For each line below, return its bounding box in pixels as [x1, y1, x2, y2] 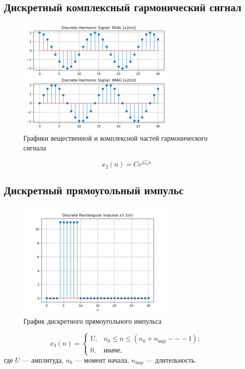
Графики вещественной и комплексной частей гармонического [23, 133, 207, 143]
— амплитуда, [22, 354, 64, 365]
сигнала [23, 142, 46, 152]
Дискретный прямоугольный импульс [4, 182, 184, 197]
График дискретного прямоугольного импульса [23, 315, 162, 326]
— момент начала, [75, 354, 129, 365]
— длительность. [146, 354, 197, 365]
